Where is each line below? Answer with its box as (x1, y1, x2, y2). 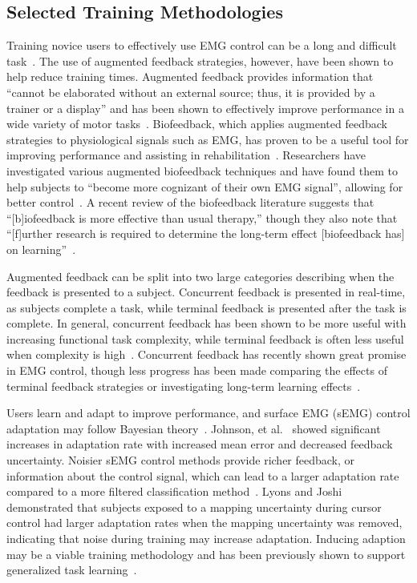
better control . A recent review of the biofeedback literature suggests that (6, 194, 374, 211)
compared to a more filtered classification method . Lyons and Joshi (6, 483, 342, 500)
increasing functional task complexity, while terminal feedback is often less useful (6, 330, 404, 347)
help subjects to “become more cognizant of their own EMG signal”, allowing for (6, 178, 403, 195)
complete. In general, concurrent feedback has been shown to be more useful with (6, 315, 407, 332)
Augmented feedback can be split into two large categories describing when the (6, 267, 395, 284)
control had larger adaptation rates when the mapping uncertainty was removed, (6, 514, 403, 531)
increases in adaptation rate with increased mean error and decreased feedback (6, 436, 393, 452)
